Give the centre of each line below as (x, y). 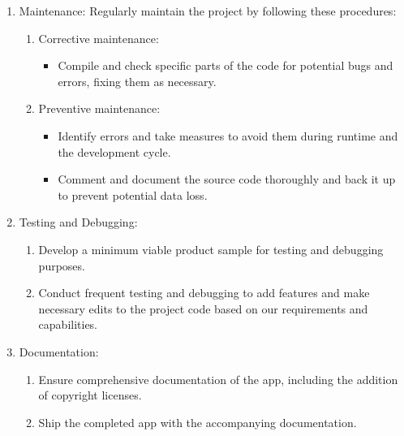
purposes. (62, 265)
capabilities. (68, 324)
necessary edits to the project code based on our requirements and (203, 308)
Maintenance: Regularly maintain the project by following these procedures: (208, 11)
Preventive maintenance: (99, 108)
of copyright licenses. (90, 395)
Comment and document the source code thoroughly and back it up (227, 179)
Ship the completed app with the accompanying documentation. (198, 422)
